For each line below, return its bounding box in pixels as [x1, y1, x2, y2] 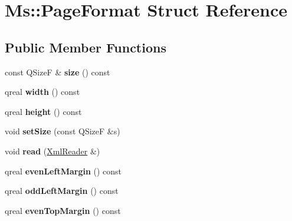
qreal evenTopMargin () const [5, 204, 121, 216]
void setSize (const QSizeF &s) [5, 125, 120, 137]
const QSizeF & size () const [5, 65, 110, 78]
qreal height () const [5, 105, 82, 117]
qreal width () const [5, 85, 80, 98]
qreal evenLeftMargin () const [5, 164, 122, 177]
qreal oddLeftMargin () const [5, 184, 119, 197]
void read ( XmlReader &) [5, 144, 100, 157]
